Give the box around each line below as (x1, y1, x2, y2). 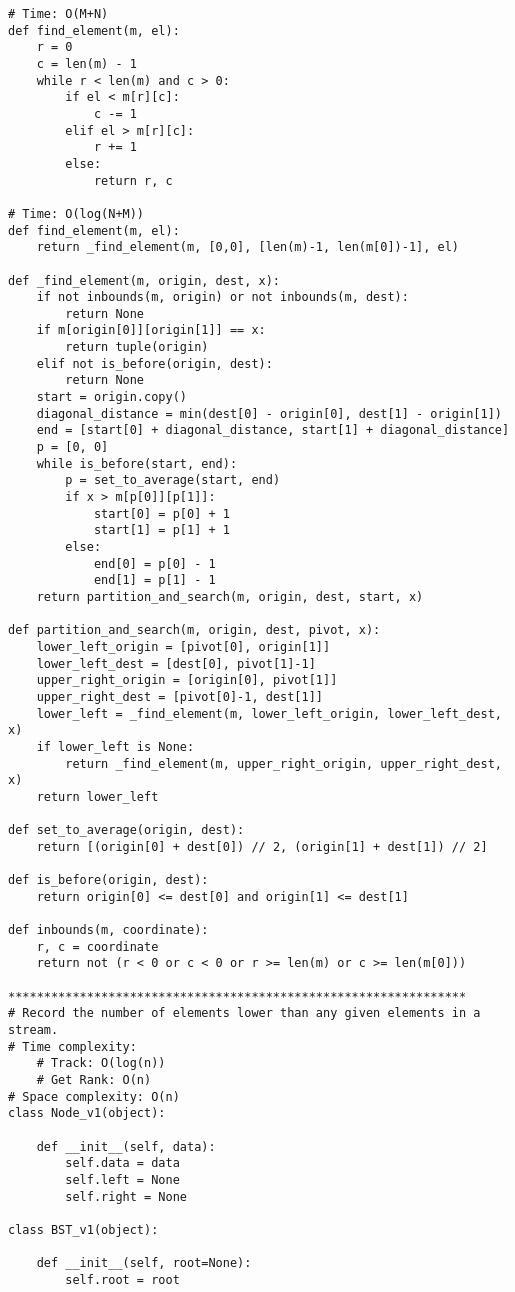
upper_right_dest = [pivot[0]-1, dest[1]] (36, 689, 323, 704)
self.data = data (65, 1156, 180, 1171)
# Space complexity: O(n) (8, 1089, 180, 1104)
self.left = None (65, 1172, 180, 1187)
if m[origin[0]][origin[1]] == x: (36, 323, 266, 338)
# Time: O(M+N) (8, 7, 109, 21)
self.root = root (65, 1272, 180, 1287)
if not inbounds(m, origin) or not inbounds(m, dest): (36, 290, 409, 305)
